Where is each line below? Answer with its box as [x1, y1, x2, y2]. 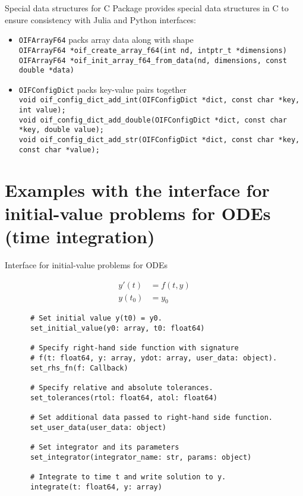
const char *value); [18, 145, 100, 154]
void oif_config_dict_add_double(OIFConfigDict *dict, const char [18, 115, 287, 124]
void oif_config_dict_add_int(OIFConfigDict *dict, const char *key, [18, 96, 300, 105]
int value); [18, 106, 66, 115]
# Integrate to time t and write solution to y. [30, 472, 226, 481]
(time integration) [5, 224, 155, 248]
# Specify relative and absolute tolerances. [30, 383, 213, 392]
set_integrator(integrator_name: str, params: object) [30, 453, 252, 462]
